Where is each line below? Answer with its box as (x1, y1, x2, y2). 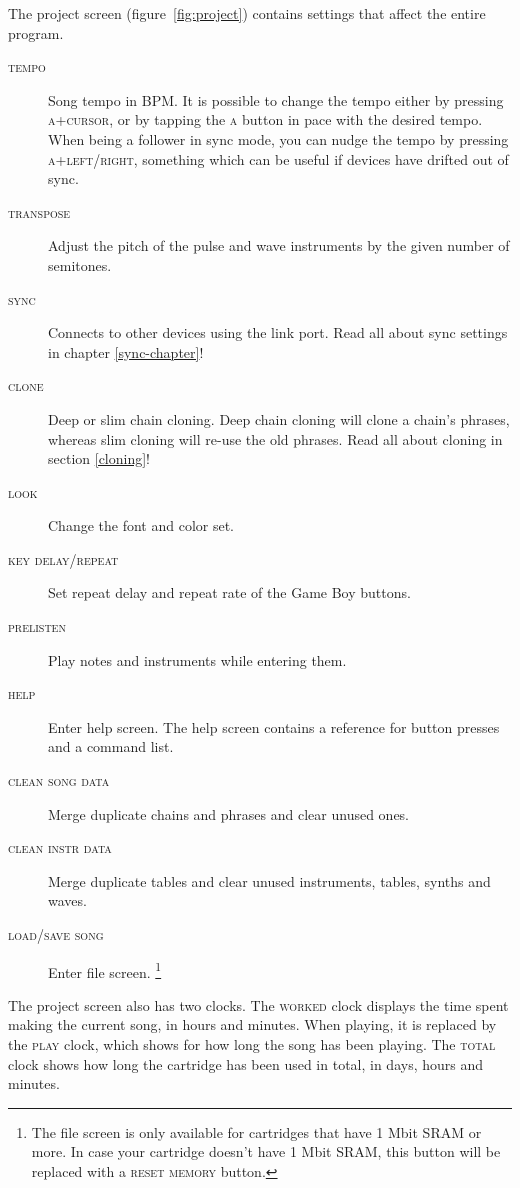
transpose (8, 201, 71, 222)
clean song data (8, 770, 110, 791)
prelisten (8, 616, 66, 637)
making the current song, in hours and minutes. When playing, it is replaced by (8, 1014, 497, 1035)
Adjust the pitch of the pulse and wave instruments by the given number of (48, 235, 510, 256)
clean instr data (8, 837, 112, 858)
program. (8, 22, 64, 43)
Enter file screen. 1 (48, 958, 162, 982)
